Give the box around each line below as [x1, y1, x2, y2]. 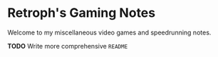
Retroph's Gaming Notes [7, 5, 155, 21]
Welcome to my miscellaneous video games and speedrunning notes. [7, 28, 212, 37]
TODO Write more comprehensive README [7, 42, 128, 50]
